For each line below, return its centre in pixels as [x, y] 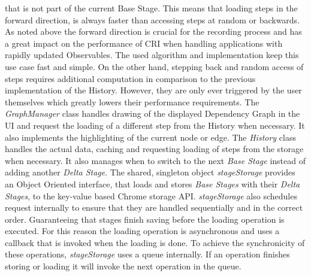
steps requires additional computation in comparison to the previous [130, 78]
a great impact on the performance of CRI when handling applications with [144, 43]
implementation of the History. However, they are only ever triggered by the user [153, 90]
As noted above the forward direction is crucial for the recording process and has [153, 31]
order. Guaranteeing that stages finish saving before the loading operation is [145, 219]
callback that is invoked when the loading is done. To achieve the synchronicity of [155, 242]
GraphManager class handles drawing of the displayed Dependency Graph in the [153, 113]
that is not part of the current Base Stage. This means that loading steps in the [151, 8]
